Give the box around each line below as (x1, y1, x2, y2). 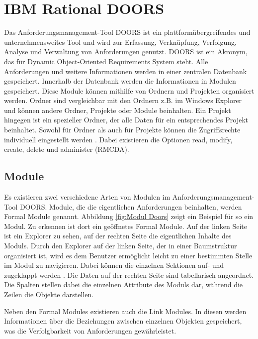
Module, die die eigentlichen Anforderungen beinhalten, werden (49, 201, 242, 212)
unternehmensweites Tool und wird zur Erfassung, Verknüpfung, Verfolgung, (4, 36, 237, 47)
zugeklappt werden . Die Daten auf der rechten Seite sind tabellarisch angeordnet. (4, 269, 254, 280)
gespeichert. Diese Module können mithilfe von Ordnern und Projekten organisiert (4, 85, 255, 96)
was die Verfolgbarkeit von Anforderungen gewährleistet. (4, 325, 176, 336)
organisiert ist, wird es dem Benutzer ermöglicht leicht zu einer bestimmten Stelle (4, 250, 253, 260)
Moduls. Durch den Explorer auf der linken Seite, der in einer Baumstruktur (4, 240, 237, 251)
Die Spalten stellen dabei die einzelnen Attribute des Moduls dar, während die (4, 279, 243, 290)
